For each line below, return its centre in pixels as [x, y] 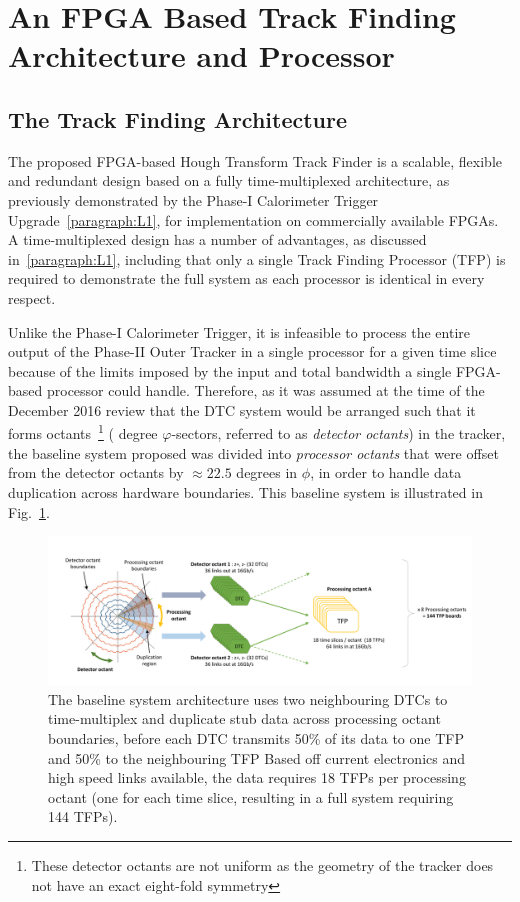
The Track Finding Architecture [178, 118]
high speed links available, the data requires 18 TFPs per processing [257, 777]
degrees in [267, 472]
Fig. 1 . [29, 511]
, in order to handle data [386, 472]
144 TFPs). [83, 816]
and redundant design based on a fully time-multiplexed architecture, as [229, 180]
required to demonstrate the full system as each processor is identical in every [246, 278]
